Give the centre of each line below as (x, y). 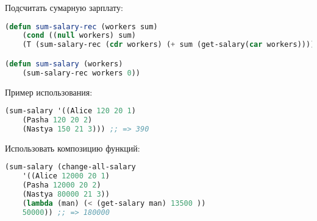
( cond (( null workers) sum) (79, 36)
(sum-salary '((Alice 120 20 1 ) (70, 111)
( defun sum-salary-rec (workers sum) (81, 26)
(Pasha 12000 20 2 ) (62, 185)
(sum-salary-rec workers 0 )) (81, 73)
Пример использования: (49, 92)
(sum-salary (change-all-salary (70, 167)
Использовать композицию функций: (73, 148)
